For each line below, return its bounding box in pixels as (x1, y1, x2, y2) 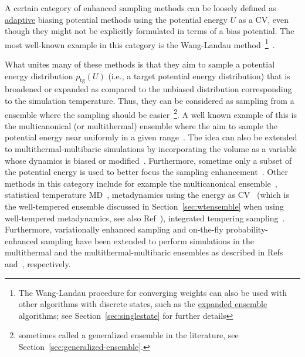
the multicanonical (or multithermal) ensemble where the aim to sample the (5, 119, 277, 132)
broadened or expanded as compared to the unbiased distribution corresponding (5, 83, 292, 95)
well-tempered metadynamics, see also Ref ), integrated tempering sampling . (5, 211, 285, 224)
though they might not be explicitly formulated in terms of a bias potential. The (5, 25, 294, 37)
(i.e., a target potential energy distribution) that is (108, 69, 290, 82)
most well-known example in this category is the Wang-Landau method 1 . (5, 36, 275, 50)
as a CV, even (238, 13, 289, 25)
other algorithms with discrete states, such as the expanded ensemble (18, 298, 267, 310)
